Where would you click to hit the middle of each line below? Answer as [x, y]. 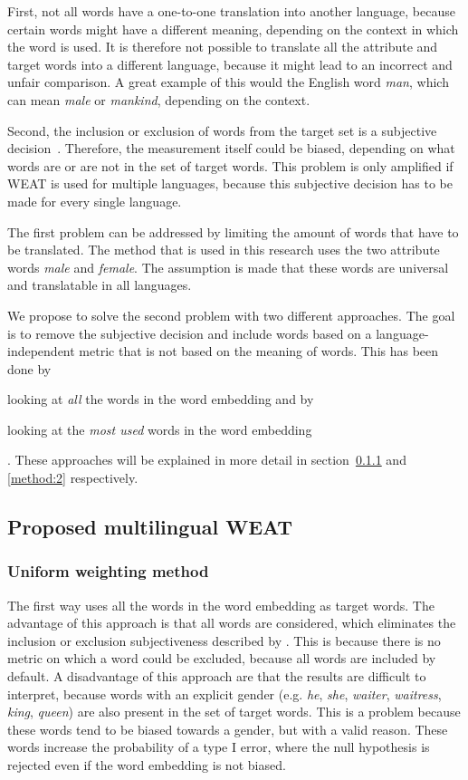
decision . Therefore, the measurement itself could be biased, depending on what [231, 148]
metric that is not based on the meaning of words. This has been [259, 351]
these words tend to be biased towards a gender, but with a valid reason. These [228, 729]
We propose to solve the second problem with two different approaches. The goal [231, 315]
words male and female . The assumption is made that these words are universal [228, 267]
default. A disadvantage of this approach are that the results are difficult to [217, 676]
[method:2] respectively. [73, 478]
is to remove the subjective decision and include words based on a [190, 333]
